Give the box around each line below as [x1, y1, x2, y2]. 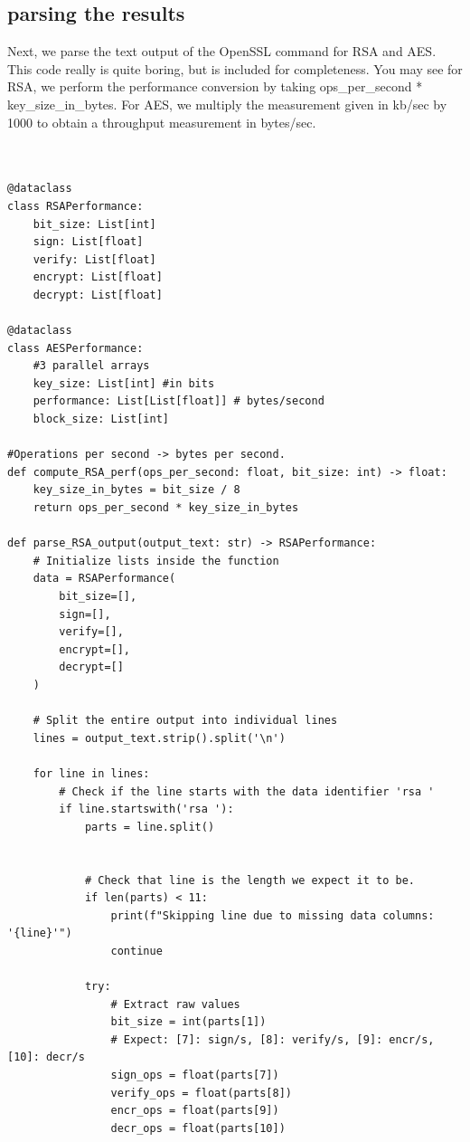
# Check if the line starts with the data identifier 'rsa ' [59, 785, 435, 798]
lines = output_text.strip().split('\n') [33, 731, 286, 745]
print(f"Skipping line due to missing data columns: [110, 909, 435, 922]
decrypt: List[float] [33, 288, 163, 301]
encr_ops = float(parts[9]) [110, 1104, 279, 1118]
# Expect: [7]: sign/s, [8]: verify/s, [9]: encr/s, [110, 1033, 435, 1046]
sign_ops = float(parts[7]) [110, 1069, 279, 1082]
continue [110, 944, 163, 957]
